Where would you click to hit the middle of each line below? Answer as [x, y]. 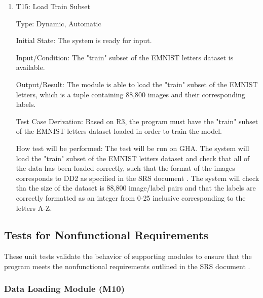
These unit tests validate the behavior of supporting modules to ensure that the [128, 256]
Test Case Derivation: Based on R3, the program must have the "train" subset [137, 121]
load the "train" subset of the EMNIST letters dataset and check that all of [133, 158]
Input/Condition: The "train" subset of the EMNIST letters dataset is [125, 57]
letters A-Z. [34, 208]
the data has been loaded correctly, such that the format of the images [125, 168]
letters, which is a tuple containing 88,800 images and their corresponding [130, 94]
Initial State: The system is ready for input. [84, 40]
